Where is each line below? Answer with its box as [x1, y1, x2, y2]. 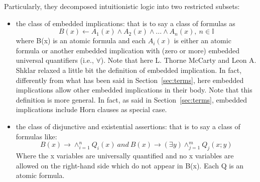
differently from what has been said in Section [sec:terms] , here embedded [16, 74, 244, 85]
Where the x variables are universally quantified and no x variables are [16, 150, 234, 160]
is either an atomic [174, 35, 231, 46]
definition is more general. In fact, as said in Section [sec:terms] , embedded [16, 94, 247, 105]
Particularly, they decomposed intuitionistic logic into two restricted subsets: [4, 1, 240, 11]
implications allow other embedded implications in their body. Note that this [16, 84, 252, 95]
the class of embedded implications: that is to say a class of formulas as [16, 18, 235, 28]
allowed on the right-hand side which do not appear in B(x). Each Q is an [16, 160, 244, 170]
